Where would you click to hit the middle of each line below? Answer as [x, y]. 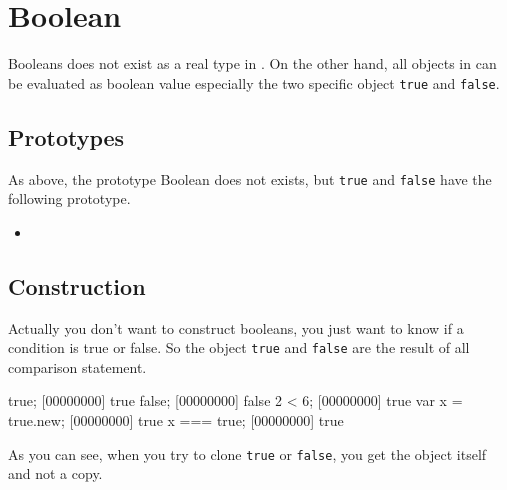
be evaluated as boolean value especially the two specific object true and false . [254, 82]
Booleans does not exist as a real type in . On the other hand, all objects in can [252, 63]
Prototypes [66, 136]
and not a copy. [55, 473]
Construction [77, 285]
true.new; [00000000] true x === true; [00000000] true [176, 420]
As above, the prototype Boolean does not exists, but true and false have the [250, 178]
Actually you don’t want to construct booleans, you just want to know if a [236, 327]
